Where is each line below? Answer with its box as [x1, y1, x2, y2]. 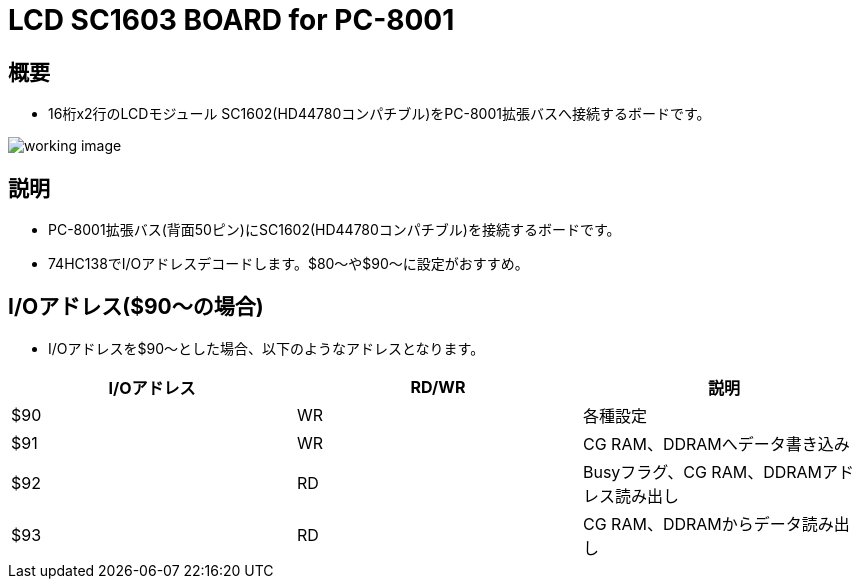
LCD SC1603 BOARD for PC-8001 [8, 3, 455, 37]
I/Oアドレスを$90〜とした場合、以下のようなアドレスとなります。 [48, 339, 485, 357]
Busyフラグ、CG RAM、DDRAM [582, 461, 823, 482]
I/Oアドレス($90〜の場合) [8, 294, 264, 320]
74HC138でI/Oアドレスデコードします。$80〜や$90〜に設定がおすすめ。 [48, 255, 529, 273]
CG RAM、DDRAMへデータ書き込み [582, 433, 850, 454]
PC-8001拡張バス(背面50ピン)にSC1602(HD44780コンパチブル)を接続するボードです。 [48, 221, 621, 239]
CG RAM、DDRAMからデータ [582, 513, 802, 534]
